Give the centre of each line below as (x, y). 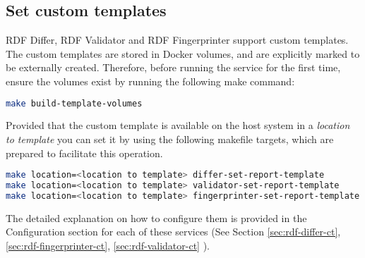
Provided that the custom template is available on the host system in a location (178, 125)
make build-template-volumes (74, 103)
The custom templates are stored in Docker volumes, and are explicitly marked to (183, 53)
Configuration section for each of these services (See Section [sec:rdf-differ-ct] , (173, 232)
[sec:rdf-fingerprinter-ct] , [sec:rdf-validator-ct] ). (108, 246)
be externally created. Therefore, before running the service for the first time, (173, 67)
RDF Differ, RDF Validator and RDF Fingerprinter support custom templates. (177, 40)
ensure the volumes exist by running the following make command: (150, 81)
